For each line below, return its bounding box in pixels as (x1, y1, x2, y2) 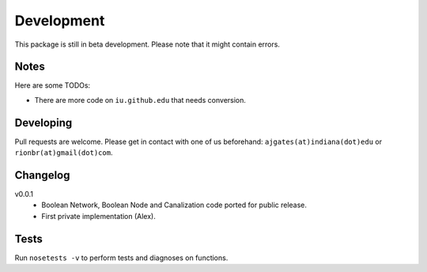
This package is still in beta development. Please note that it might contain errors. (14, 40, 281, 49)
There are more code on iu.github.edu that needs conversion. (34, 95, 247, 104)
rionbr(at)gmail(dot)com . (14, 148, 113, 157)
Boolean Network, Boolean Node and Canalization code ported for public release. (41, 200, 308, 210)
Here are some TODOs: (14, 81, 91, 90)
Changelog (14, 168, 70, 182)
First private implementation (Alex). (41, 211, 156, 221)
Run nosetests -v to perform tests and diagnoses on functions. (14, 253, 229, 263)
